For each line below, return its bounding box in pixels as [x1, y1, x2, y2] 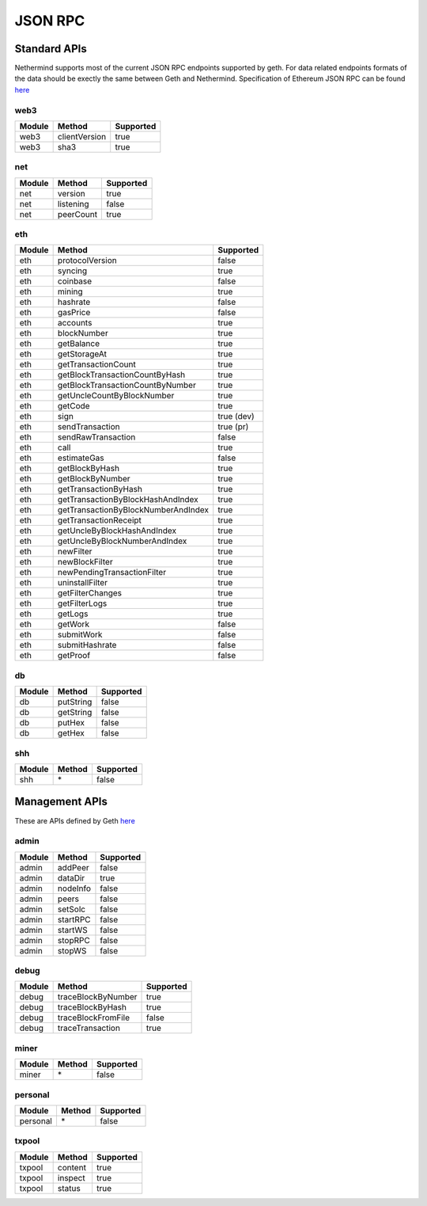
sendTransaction [57, 421, 120, 432]
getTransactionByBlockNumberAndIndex [57, 504, 210, 515]
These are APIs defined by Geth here [14, 816, 136, 825]
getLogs [57, 608, 89, 619]
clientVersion [57, 131, 107, 142]
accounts [57, 318, 93, 329]
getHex [57, 728, 85, 739]
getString [57, 707, 93, 718]
